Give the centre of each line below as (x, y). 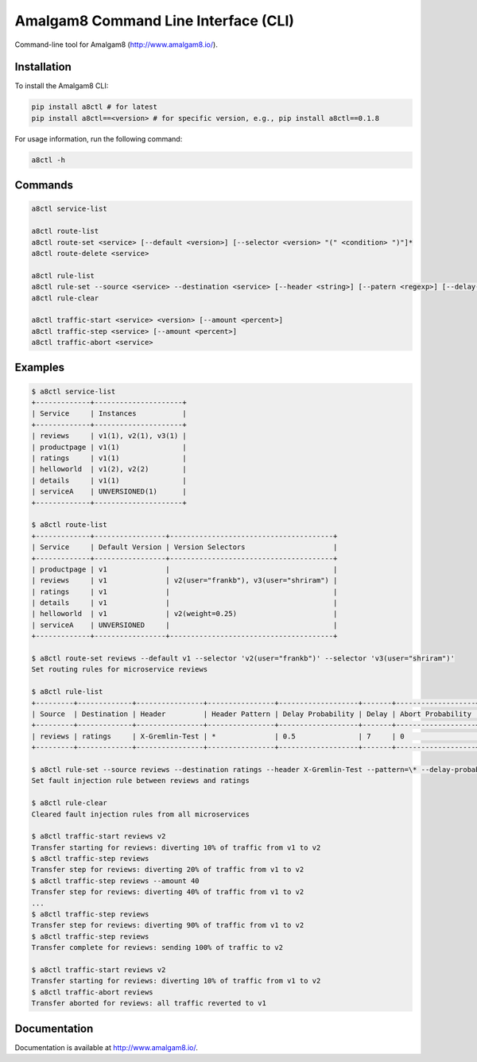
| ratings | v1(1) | (109, 458)
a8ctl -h (48, 160)
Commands (44, 186)
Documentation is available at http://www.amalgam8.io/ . (106, 1047)
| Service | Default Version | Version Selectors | (184, 547)
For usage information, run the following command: (99, 138)
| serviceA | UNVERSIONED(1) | (109, 492)
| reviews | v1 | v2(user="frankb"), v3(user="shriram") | (184, 581)
